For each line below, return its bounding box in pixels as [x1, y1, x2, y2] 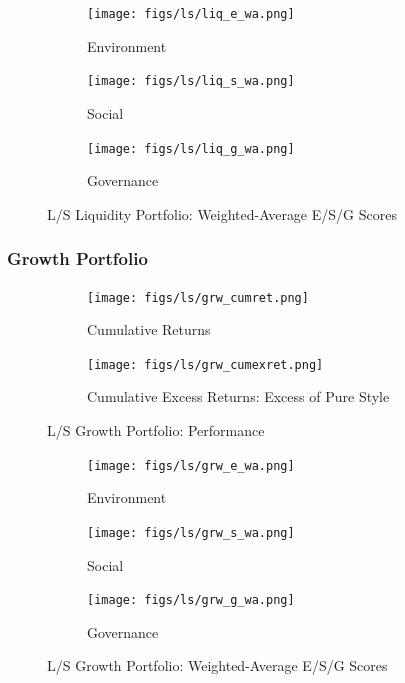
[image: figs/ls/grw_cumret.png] [87, 290, 309, 305]
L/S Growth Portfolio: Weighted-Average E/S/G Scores [47, 655, 388, 676]
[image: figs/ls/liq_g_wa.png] [87, 141, 295, 156]
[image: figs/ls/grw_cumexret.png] [87, 357, 324, 372]
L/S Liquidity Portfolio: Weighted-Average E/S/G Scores [47, 203, 397, 224]
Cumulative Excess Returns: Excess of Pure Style [87, 386, 390, 407]
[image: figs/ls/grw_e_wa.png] [87, 458, 295, 473]
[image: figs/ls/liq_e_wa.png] [87, 7, 295, 21]
